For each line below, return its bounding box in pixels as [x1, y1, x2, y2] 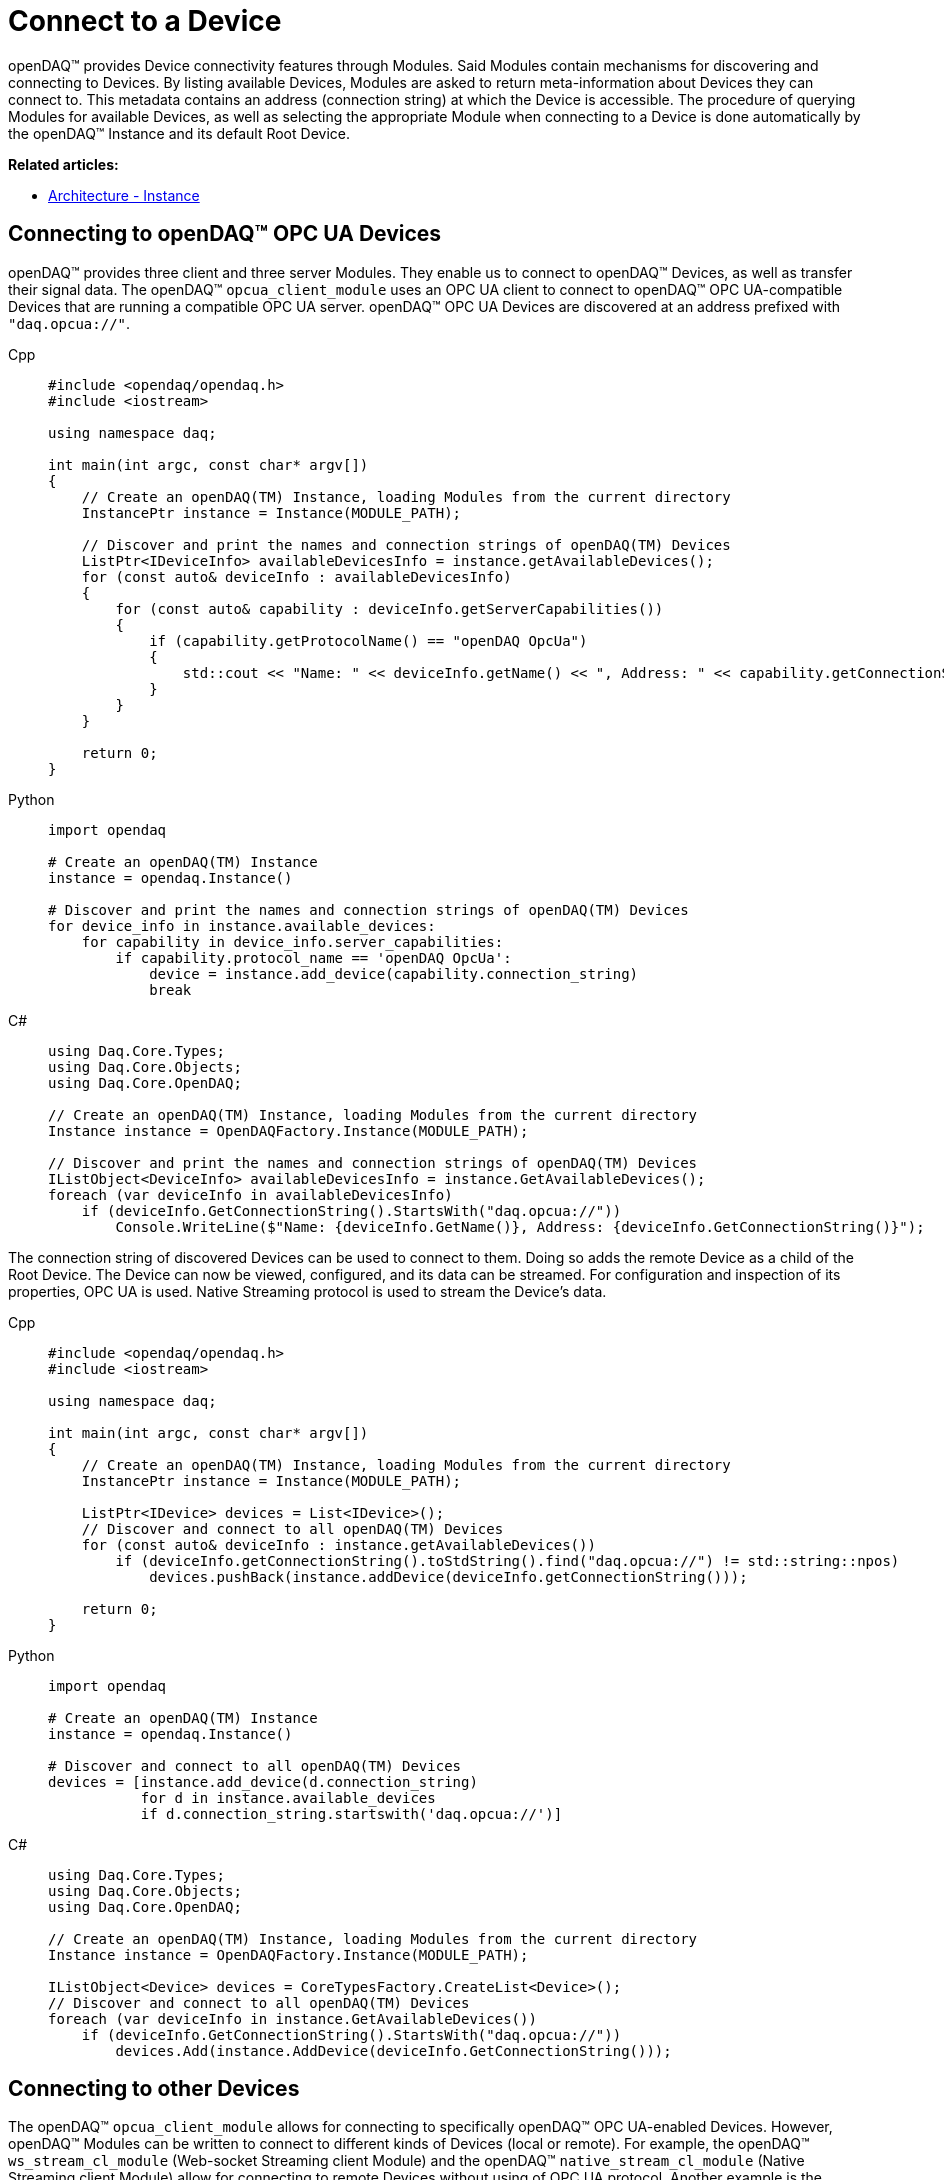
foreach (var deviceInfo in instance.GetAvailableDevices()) [48, 2010, 537, 2027]
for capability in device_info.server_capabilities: [81, 933, 504, 950]
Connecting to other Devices [8, 2076, 300, 2102]
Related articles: [8, 155, 119, 173]
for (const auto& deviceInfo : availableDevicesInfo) [81, 568, 512, 585]
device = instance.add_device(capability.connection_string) [149, 965, 639, 982]
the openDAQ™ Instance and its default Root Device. [8, 124, 350, 142]
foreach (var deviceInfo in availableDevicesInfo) [48, 1186, 453, 1203]
